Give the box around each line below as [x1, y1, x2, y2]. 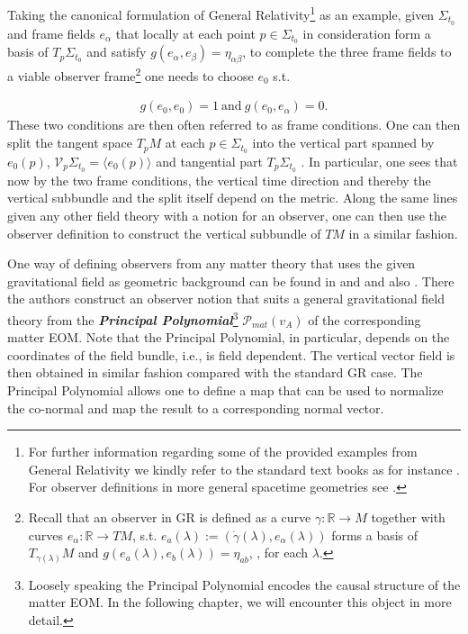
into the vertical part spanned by [252, 133, 435, 152]
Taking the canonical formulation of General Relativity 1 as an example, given [7, 3, 435, 23]
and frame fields [7, 23, 95, 42]
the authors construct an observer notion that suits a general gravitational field [7, 289, 445, 308]
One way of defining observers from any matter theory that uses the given [7, 254, 416, 273]
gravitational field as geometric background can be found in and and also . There [7, 271, 454, 290]
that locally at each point [115, 23, 256, 42]
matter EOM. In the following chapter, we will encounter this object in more [28, 593, 452, 611]
